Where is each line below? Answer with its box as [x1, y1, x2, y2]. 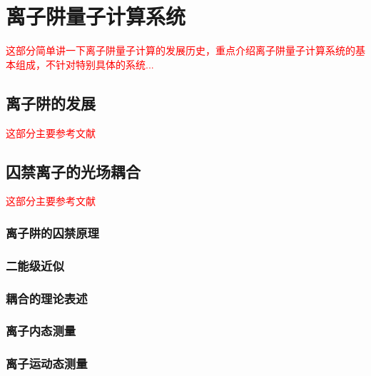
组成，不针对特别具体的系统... [15, 56, 154, 71]
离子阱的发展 [6, 91, 96, 113]
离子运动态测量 [6, 355, 88, 372]
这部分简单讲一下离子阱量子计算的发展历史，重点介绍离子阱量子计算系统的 [6, 43, 355, 58]
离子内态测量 [6, 322, 76, 340]
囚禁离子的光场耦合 [6, 160, 141, 182]
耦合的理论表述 [6, 289, 88, 307]
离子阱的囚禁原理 [6, 223, 99, 241]
